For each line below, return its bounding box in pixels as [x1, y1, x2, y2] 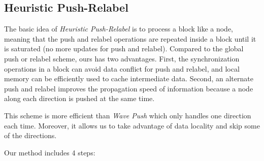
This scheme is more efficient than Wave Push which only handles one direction [4, 110, 251, 120]
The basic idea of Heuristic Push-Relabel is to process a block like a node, [4, 23, 233, 34]
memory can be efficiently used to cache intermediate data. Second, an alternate [4, 73, 253, 84]
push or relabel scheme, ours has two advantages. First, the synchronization [4, 53, 240, 63]
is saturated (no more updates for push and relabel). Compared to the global [4, 43, 244, 54]
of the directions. [4, 130, 57, 141]
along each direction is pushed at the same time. [4, 93, 155, 104]
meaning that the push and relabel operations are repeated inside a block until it [4, 33, 256, 44]
